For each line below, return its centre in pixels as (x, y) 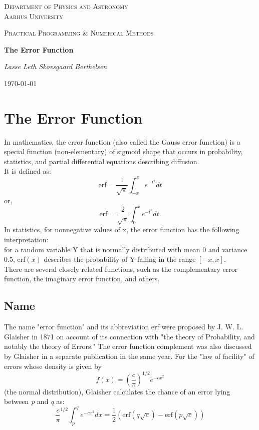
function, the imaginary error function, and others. (82, 279)
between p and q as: (34, 401)
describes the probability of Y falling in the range (120, 259)
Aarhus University (34, 16)
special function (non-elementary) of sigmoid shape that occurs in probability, (123, 151)
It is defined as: (28, 171)
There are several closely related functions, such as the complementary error (121, 269)
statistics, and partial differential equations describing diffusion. (102, 161)
